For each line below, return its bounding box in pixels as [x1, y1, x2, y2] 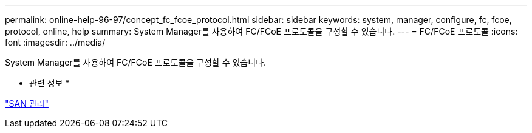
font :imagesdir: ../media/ [5, 37, 106, 47]
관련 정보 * [29, 78, 70, 88]
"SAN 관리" [5, 98, 49, 109]
